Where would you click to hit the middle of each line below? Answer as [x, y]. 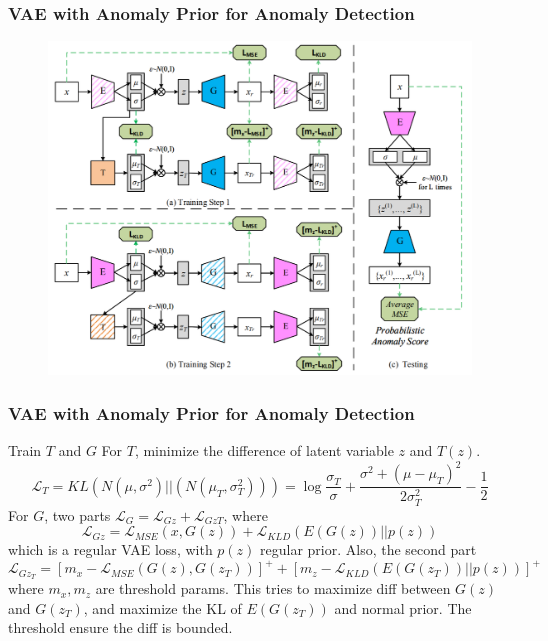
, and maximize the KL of [162, 607]
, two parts [77, 514]
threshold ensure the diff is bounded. [120, 627]
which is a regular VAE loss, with [110, 549]
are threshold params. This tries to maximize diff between [273, 588]
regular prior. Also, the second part [368, 549]
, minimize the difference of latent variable [264, 450]
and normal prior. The [403, 607]
